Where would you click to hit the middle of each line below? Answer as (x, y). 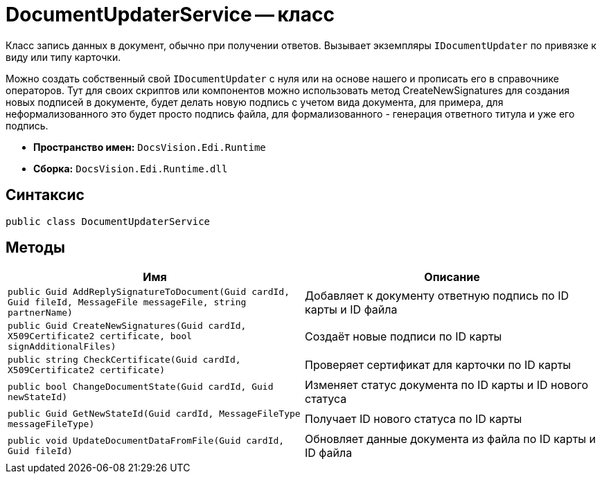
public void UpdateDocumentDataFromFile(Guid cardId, (146, 441)
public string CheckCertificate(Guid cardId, (124, 360)
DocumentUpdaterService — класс (170, 15)
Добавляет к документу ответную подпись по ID (437, 295)
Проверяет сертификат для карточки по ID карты (438, 365)
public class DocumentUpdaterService (108, 221)
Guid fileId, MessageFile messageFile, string (127, 302)
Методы (35, 248)
